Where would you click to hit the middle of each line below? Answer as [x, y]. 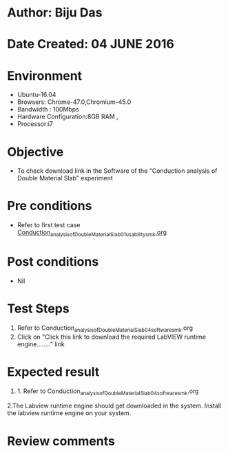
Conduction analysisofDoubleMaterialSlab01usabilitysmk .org [92, 233]
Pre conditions [50, 206]
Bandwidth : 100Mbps [48, 109]
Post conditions [53, 262]
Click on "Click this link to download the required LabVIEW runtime [112, 337]
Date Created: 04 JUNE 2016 [91, 44]
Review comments [61, 441]
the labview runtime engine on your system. [69, 413]
